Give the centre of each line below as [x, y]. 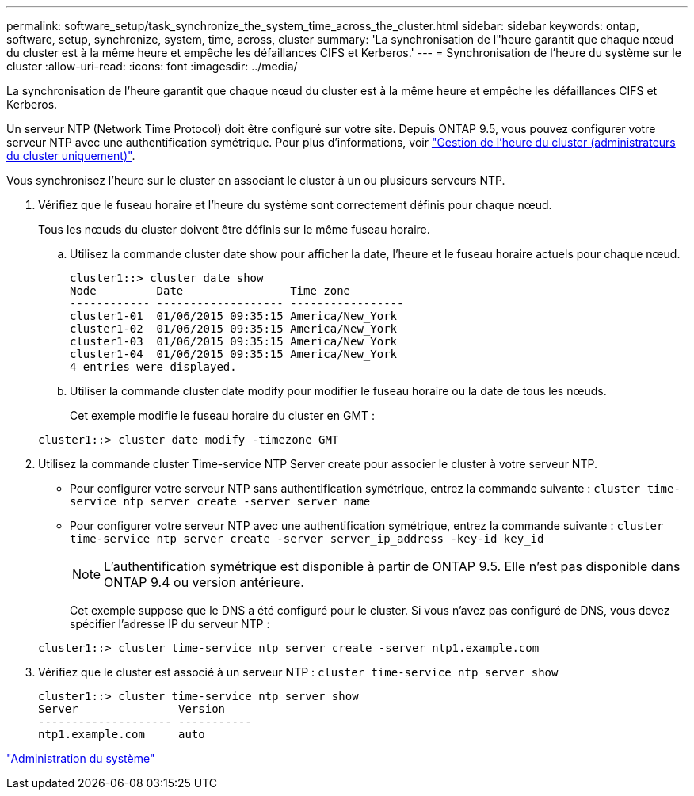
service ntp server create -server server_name [220, 501]
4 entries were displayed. [153, 367]
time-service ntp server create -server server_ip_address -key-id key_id [307, 539]
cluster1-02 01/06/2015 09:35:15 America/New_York [234, 329]
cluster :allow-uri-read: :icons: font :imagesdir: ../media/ [152, 66]
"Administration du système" [81, 758]
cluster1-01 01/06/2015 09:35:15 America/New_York [234, 316]
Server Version [132, 709]
